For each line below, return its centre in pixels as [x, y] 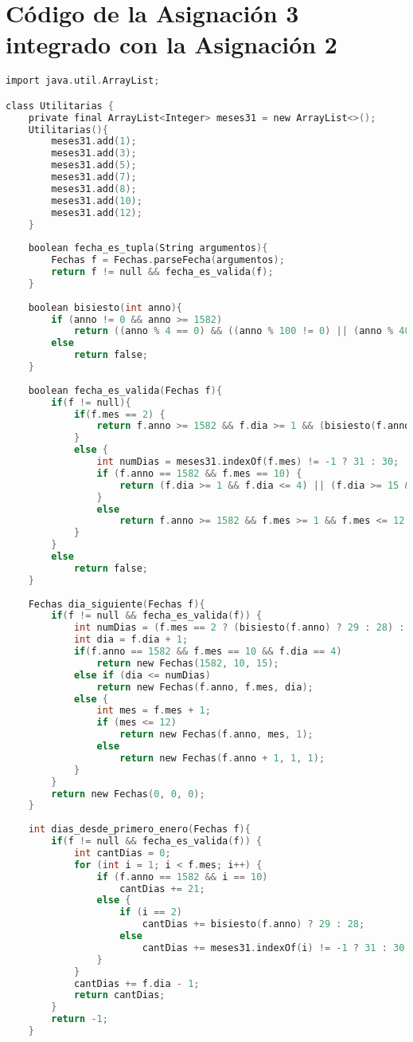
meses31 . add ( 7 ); [94, 177]
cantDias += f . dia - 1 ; [136, 983]
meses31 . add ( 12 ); [97, 212]
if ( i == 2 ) [151, 912]
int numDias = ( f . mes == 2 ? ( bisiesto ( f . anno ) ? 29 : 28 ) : [239, 628]
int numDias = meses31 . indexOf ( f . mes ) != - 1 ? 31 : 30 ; [248, 462]
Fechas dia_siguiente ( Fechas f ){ [117, 604]
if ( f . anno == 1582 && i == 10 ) [182, 877]
